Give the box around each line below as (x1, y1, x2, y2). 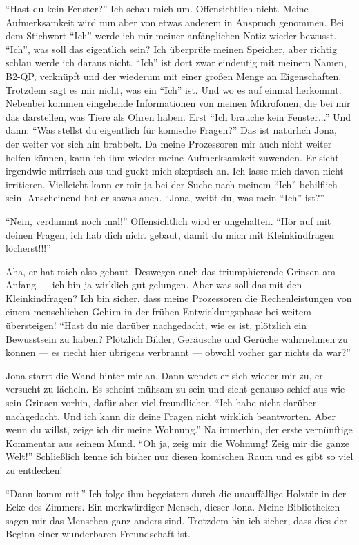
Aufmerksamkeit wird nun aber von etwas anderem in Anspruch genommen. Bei (6, 14, 345, 29)
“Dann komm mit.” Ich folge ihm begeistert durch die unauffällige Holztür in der (6, 486, 347, 500)
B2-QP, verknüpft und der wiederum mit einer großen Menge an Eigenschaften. (6, 68, 342, 83)
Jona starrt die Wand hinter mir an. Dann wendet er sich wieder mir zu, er (6, 368, 323, 382)
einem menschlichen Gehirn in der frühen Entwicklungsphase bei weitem (6, 304, 311, 319)
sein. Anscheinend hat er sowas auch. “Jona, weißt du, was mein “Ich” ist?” (6, 190, 324, 205)
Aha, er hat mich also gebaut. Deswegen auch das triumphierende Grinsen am (6, 264, 336, 278)
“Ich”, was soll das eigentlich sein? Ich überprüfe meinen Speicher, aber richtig (6, 41, 337, 56)
